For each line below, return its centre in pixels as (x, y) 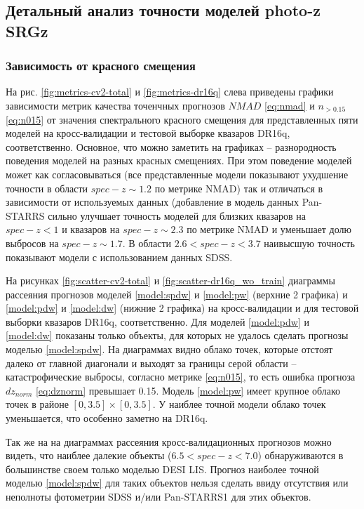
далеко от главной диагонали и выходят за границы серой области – (151, 363)
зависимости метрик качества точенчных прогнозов (115, 105)
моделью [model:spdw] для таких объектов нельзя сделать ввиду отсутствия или (177, 483)
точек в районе (37, 404)
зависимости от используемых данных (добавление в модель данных (153, 202)
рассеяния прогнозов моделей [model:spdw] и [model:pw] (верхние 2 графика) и (177, 294)
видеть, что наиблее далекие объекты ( (89, 455)
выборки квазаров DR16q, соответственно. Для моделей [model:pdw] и (157, 321)
